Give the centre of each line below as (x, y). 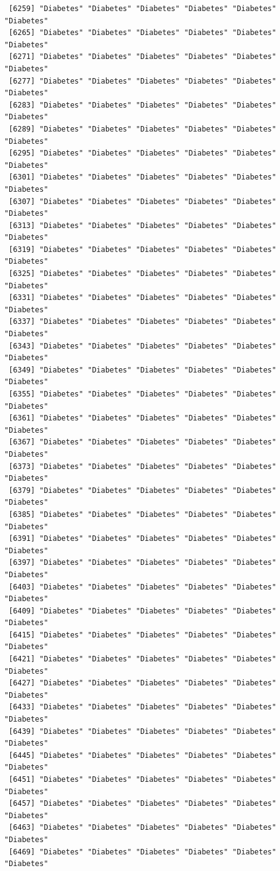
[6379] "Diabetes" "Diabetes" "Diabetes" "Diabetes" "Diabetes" (142, 490)
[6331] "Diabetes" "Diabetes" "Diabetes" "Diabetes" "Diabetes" (142, 298)
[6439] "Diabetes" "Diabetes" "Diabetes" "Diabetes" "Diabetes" (142, 731)
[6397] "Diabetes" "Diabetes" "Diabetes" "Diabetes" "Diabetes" (142, 563)
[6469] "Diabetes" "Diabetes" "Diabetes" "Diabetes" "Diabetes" (142, 852)
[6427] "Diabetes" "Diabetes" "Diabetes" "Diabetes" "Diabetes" (142, 683)
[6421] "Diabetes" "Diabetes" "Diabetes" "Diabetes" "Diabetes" (142, 659)
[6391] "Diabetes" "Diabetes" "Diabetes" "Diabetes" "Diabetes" (142, 539)
